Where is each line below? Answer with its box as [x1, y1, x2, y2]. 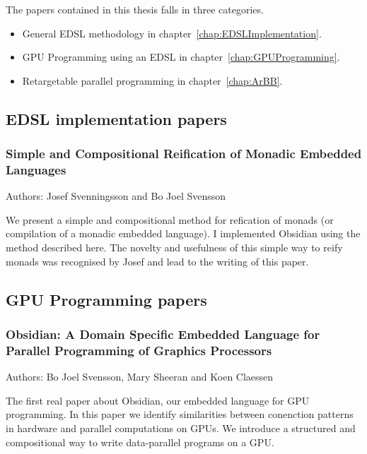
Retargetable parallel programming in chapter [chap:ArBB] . [22, 73, 283, 88]
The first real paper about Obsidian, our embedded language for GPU [6, 393, 310, 407]
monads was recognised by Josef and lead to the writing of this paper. [6, 253, 309, 268]
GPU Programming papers [6, 288, 207, 310]
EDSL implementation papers [6, 107, 227, 129]
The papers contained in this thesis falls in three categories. [6, 2, 264, 16]
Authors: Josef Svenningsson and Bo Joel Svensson [6, 189, 226, 203]
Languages [6, 161, 66, 178]
